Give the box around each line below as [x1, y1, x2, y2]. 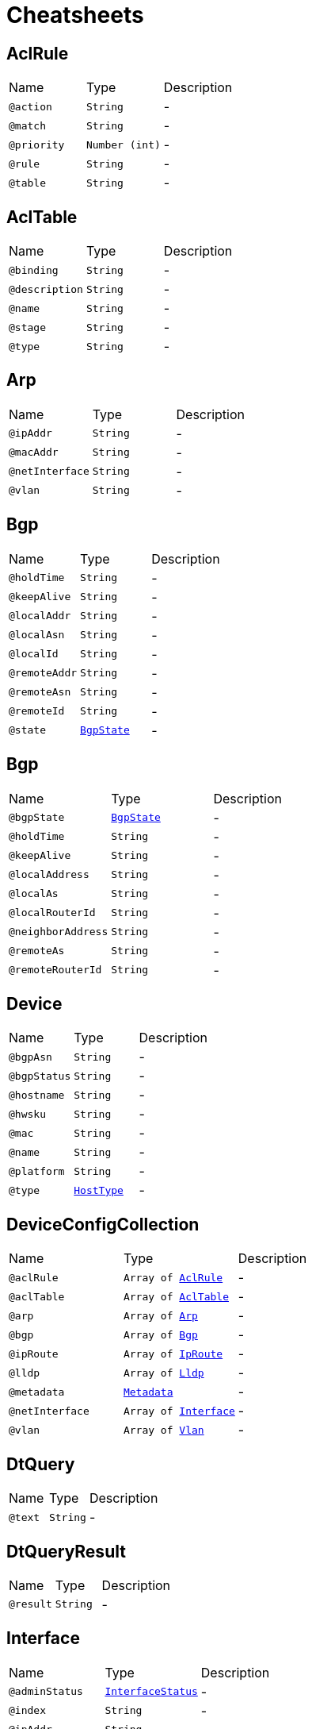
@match [9, 119, 46, 132]
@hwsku [9, 1107, 46, 1120]
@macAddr [9, 446, 59, 459]
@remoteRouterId [9, 964, 102, 976]
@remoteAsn [9, 686, 71, 699]
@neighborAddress [9, 926, 108, 938]
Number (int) [86, 138, 161, 151]
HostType [74, 1184, 124, 1196]
